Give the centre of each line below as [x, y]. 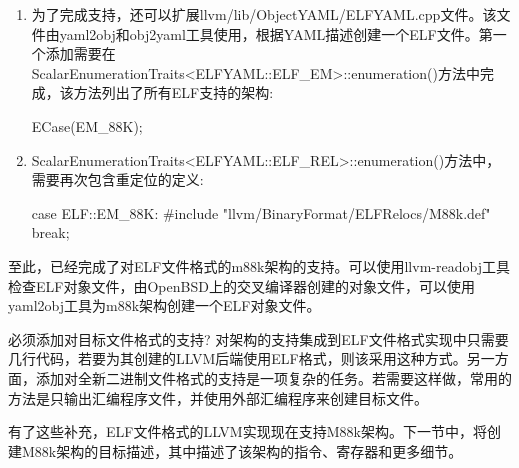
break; [50, 232]
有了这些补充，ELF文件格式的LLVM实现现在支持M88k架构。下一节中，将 [247, 431]
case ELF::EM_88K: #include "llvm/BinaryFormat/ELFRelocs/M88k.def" [261, 212]
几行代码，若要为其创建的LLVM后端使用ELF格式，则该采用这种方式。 [237, 358]
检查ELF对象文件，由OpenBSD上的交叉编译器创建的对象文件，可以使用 [241, 285]
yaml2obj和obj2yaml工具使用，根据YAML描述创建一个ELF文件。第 [276, 33]
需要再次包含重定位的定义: [117, 179]
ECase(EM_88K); [87, 125]
